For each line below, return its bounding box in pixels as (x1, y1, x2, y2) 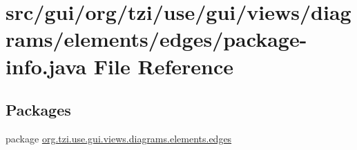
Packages (6, 99, 71, 120)
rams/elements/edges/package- (6, 25, 307, 53)
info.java (6, 52, 87, 80)
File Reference (93, 52, 233, 80)
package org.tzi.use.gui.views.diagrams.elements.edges (6, 131, 232, 145)
